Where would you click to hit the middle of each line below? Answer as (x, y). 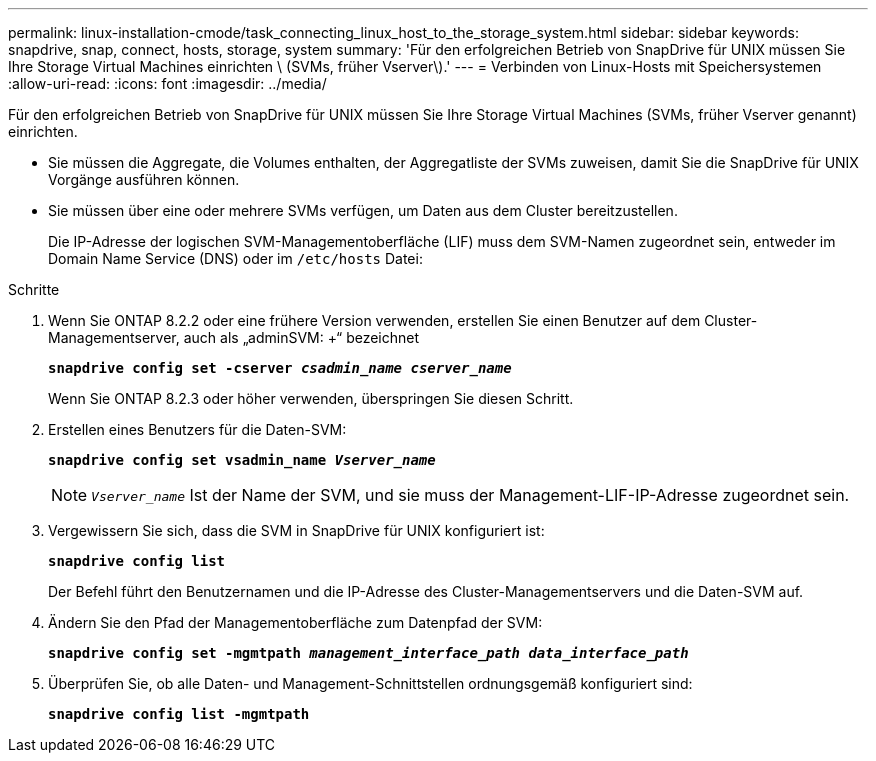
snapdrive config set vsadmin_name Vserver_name (242, 460)
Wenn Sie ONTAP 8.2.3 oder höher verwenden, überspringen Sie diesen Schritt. (311, 398)
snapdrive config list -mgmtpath (179, 714)
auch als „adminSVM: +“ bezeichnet (301, 337)
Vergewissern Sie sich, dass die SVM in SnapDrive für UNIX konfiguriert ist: (296, 530)
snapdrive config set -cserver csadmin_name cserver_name (280, 368)
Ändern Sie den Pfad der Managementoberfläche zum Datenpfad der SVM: (295, 622)
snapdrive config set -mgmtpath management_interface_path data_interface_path (368, 653)
